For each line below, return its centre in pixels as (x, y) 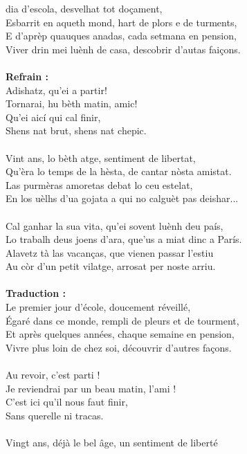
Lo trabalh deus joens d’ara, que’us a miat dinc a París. (124, 239)
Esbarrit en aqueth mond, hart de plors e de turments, (121, 22)
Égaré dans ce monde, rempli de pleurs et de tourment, (122, 320)
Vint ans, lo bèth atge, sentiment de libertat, (101, 157)
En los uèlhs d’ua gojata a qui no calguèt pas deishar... (122, 198)
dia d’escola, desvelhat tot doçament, (84, 8)
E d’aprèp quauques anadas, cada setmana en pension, (121, 36)
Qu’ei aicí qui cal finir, (53, 117)
